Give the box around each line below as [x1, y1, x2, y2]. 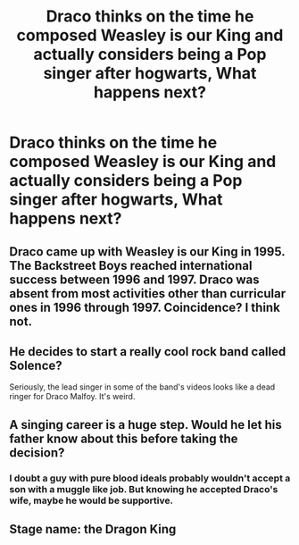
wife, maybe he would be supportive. [9, 494, 174, 507]
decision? [9, 445, 65, 460]
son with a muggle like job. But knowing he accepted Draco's [9, 482, 278, 495]
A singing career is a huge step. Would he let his [9, 417, 283, 432]
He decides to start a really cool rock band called [9, 344, 287, 359]
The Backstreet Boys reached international [9, 257, 253, 273]
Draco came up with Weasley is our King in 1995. [9, 244, 286, 259]
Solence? [9, 357, 62, 373]
